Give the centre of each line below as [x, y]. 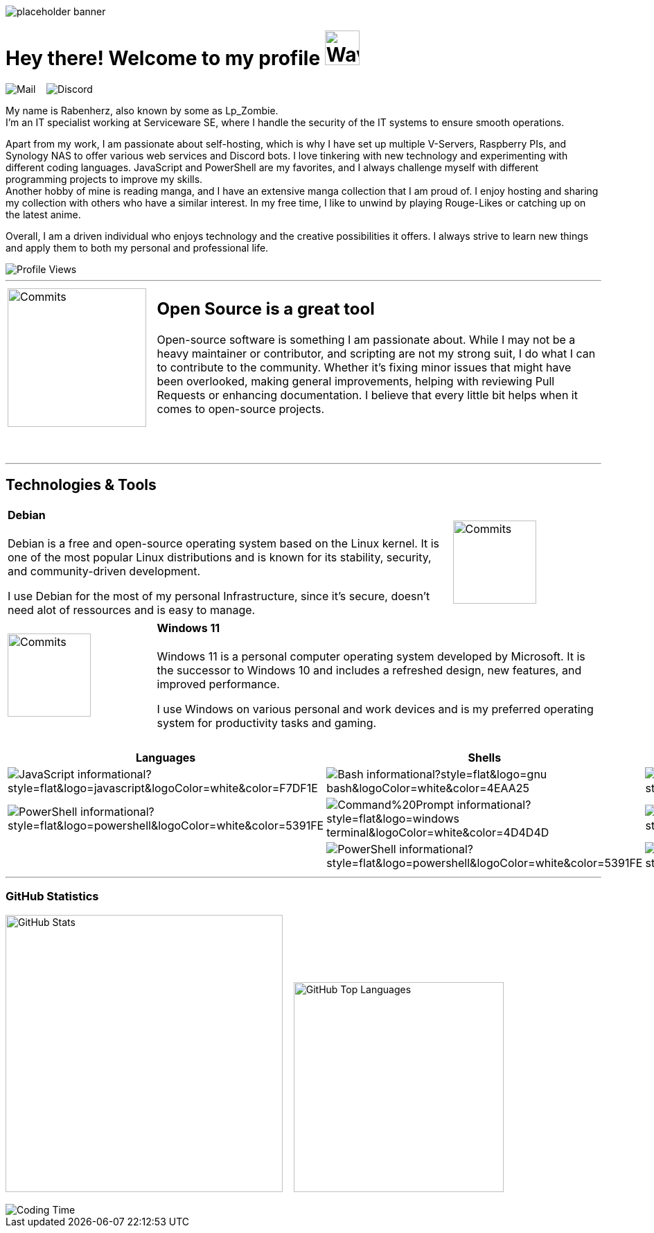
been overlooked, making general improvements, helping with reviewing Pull [356, 381]
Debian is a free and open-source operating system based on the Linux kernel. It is [224, 543]
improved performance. [218, 684]
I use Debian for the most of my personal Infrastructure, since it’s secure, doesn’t [219, 596]
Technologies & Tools [81, 485]
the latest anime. [43, 214]
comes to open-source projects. [241, 409]
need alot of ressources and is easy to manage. [132, 610]
